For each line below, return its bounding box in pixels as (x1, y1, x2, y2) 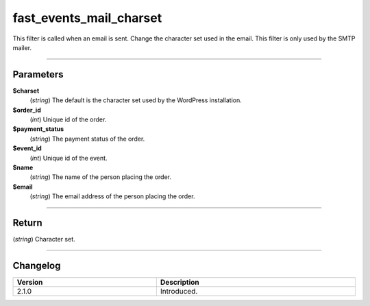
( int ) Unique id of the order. (29, 115, 107, 123)
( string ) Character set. (12, 235, 75, 244)
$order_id (12, 106, 41, 114)
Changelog (12, 259, 61, 271)
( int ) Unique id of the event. (29, 154, 108, 162)
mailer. (12, 43, 32, 51)
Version (16, 277, 43, 287)
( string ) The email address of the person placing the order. (29, 192, 195, 200)
